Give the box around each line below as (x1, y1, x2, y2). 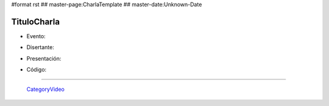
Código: (26, 66, 47, 73)
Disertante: (26, 44, 54, 51)
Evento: (26, 32, 46, 39)
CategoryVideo (26, 85, 65, 93)
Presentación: (26, 55, 62, 62)
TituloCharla (11, 16, 60, 27)
